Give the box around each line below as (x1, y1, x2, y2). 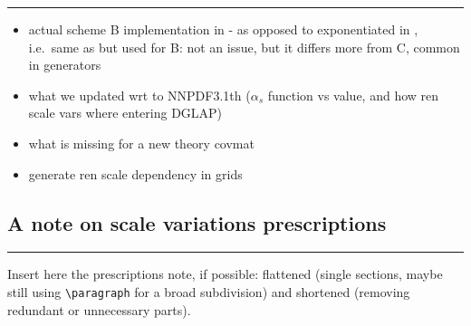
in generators (28, 55, 101, 74)
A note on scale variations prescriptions (7, 208, 387, 236)
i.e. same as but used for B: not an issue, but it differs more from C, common (28, 37, 460, 56)
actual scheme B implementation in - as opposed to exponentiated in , (28, 20, 418, 38)
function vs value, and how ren (267, 85, 439, 104)
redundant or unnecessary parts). (7, 300, 191, 319)
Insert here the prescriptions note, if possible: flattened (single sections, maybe (7, 264, 443, 283)
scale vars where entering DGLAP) (28, 103, 223, 122)
